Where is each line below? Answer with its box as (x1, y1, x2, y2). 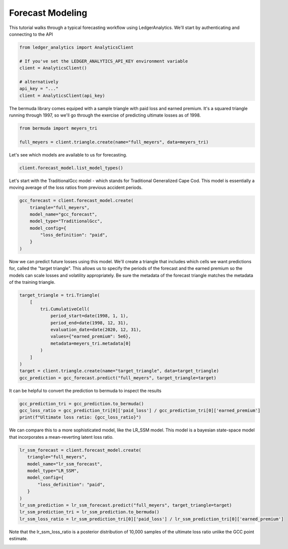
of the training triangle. (9, 279, 56, 285)
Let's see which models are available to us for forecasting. (9, 152, 127, 157)
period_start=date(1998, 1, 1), (50, 313, 129, 319)
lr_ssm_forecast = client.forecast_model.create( (19, 447, 142, 453)
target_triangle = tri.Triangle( (19, 293, 100, 298)
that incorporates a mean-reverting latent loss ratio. (9, 434, 114, 440)
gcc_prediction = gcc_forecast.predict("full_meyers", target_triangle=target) (19, 375, 217, 381)
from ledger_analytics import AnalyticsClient (19, 44, 134, 50)
